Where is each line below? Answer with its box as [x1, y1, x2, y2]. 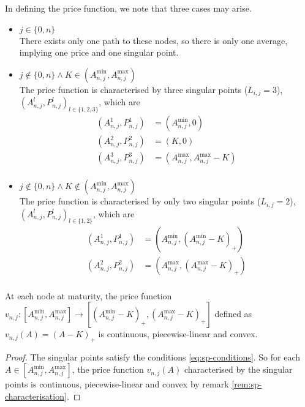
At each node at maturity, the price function [5, 289, 172, 302]
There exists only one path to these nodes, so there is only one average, [19, 34, 288, 47]
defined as [214, 307, 252, 320]
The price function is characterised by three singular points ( [19, 83, 248, 95]
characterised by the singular [184, 363, 293, 376]
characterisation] [5, 390, 67, 403]
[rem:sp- [232, 378, 262, 390]
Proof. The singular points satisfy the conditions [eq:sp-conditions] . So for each [5, 350, 301, 363]
